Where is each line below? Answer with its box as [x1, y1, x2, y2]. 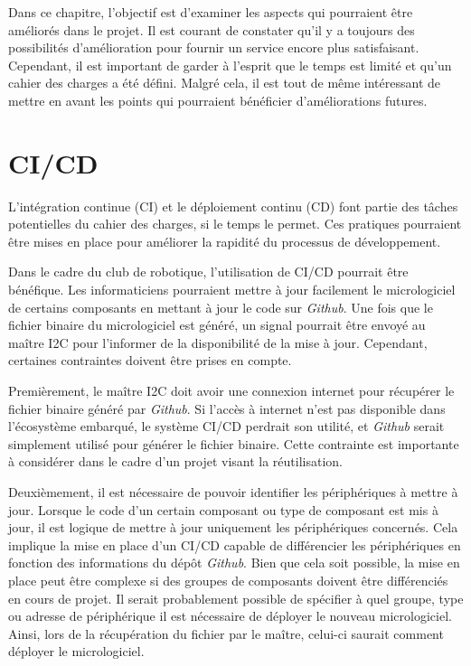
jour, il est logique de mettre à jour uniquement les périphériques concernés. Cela [8, 518, 458, 537]
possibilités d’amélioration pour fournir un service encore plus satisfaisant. [8, 38, 419, 57]
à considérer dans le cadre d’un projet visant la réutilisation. [8, 452, 343, 471]
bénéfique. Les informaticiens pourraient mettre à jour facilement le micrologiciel [8, 280, 456, 299]
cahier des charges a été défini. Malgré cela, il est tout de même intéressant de [8, 73, 441, 92]
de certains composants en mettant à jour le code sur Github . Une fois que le [8, 297, 433, 316]
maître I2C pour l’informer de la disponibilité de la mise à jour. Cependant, [8, 333, 428, 352]
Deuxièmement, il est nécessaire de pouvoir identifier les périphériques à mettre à [8, 483, 458, 501]
